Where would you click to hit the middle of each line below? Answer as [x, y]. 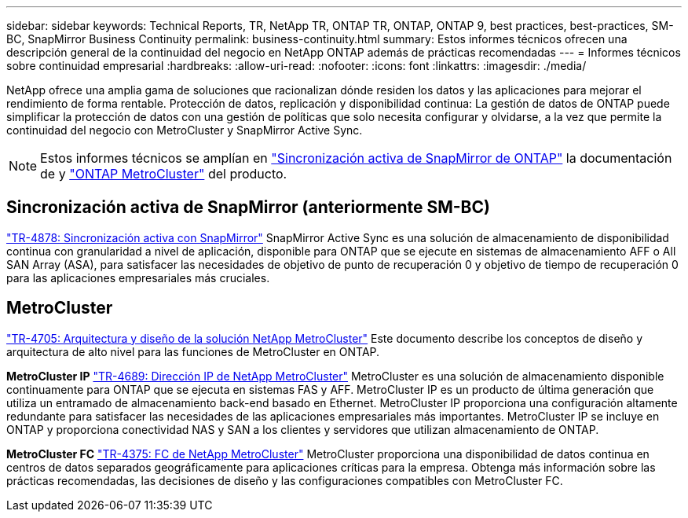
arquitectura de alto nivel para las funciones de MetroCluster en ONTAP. [193, 351]
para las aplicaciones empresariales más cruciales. [138, 277]
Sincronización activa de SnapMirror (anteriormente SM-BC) [248, 208]
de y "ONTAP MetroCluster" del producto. [164, 174]
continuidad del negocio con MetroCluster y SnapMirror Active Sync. [185, 130]
